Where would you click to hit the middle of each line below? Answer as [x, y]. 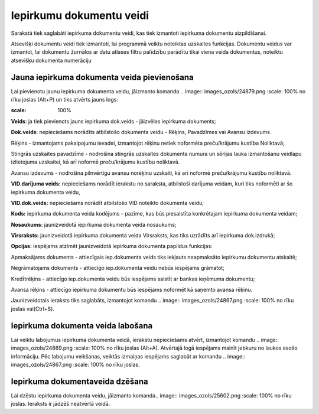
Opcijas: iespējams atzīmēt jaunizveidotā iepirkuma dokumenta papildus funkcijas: [112, 246]
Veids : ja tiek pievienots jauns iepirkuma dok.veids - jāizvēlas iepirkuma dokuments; [113, 121]
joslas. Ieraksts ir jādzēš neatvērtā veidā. [61, 404]
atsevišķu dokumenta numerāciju [51, 60]
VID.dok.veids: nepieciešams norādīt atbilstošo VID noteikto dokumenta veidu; [107, 203]
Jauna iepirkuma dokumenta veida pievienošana [102, 77]
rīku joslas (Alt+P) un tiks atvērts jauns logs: [64, 100]
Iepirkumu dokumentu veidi [80, 15]
